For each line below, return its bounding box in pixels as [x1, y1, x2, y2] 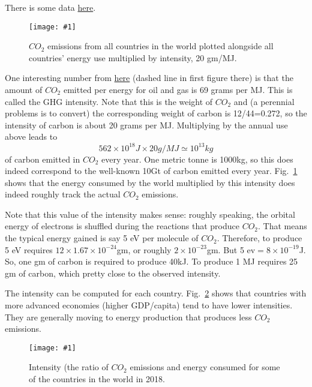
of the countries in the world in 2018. [29, 373, 165, 385]
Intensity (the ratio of [29, 361, 109, 373]
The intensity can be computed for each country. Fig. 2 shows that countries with [5, 287, 307, 299]
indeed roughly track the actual [5, 188, 121, 200]
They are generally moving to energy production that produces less [5, 310, 252, 323]
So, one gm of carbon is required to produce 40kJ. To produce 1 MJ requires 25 [5, 255, 298, 268]
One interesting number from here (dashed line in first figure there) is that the [5, 71, 293, 84]
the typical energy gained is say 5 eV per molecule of [5, 232, 199, 244]
